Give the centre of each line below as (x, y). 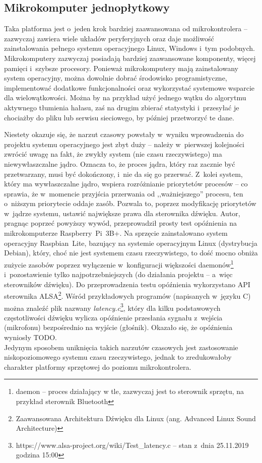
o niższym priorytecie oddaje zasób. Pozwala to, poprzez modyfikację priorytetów (130, 203)
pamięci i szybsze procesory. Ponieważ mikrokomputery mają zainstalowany (121, 68)
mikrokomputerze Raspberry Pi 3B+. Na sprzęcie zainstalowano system (116, 233)
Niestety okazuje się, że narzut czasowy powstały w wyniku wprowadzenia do (124, 134)
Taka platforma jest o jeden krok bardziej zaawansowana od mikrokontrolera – (126, 28)
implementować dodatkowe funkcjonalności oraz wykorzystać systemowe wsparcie (129, 87)
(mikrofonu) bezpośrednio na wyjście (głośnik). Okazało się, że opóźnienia (118, 327)
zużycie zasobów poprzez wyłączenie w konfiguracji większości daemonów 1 (119, 263)
